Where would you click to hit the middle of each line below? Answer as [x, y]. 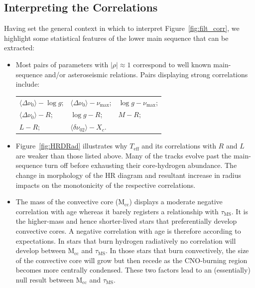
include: [28, 84]
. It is [240, 211]
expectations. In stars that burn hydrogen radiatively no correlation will [126, 240]
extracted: [19, 48]
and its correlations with [179, 146]
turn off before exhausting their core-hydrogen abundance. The [141, 165]
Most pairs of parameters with [62, 64]
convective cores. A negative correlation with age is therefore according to [128, 231]
